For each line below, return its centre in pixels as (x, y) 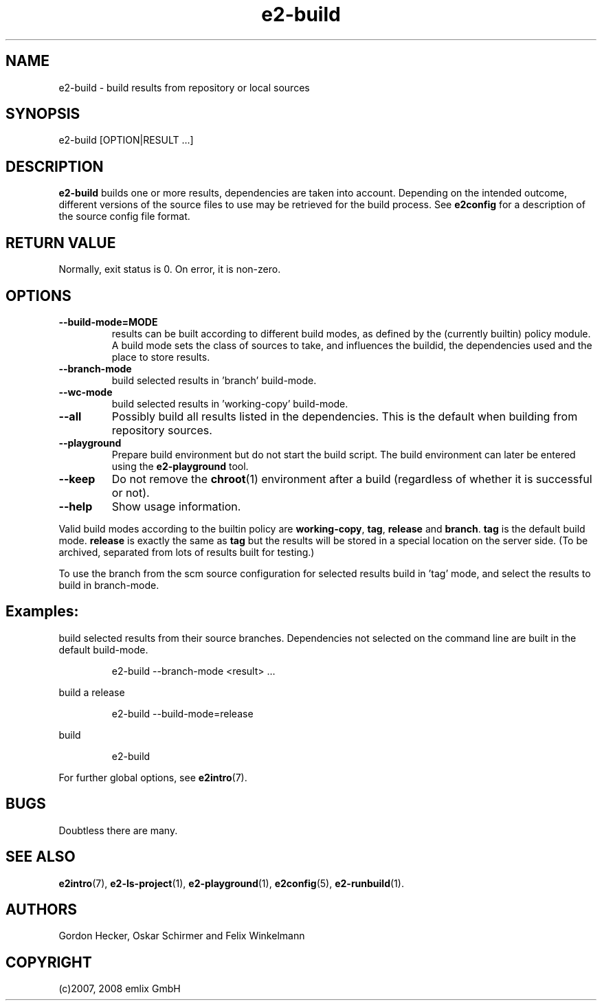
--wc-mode (86, 392)
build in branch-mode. (109, 585)
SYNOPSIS (43, 114)
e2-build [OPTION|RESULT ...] (126, 140)
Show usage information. (176, 506)
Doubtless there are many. (118, 830)
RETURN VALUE (61, 243)
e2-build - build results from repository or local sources (184, 87)
